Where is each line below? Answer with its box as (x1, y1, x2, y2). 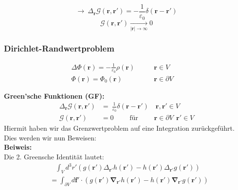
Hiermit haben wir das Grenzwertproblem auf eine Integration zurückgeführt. (4, 123, 235, 133)
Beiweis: (4, 142, 32, 152)
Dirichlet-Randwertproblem (4, 42, 114, 54)
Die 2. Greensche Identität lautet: (4, 152, 104, 162)
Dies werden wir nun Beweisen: (4, 132, 96, 142)
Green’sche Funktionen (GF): (4, 90, 105, 101)
